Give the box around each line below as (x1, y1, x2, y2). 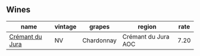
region (137, 22, 157, 30)
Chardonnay (82, 36, 117, 44)
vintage (54, 22, 77, 30)
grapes (89, 22, 110, 30)
